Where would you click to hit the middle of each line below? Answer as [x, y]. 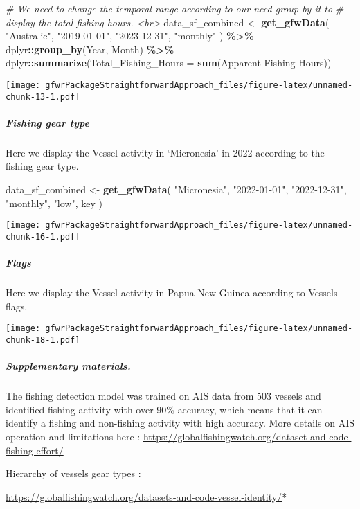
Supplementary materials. [68, 366]
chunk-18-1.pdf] [43, 340]
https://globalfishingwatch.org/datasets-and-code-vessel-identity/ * [146, 496]
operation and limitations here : [73, 436]
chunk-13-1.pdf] [43, 97]
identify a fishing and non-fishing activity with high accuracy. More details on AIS [180, 423]
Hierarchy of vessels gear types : [73, 473]
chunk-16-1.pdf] [43, 236]
